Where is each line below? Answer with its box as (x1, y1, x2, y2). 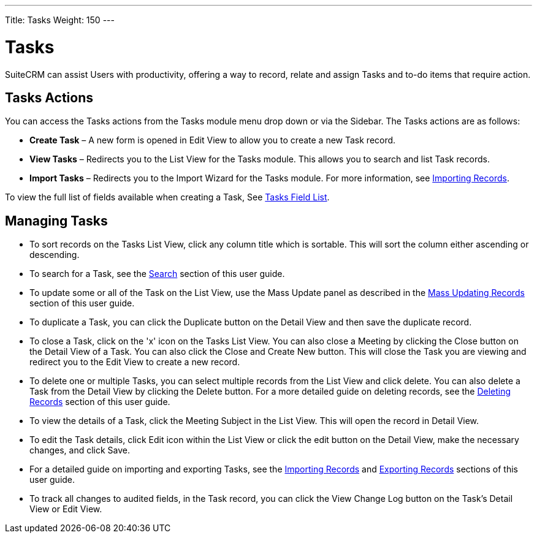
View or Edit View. (29, 504, 102, 515)
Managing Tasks (5, 213, 108, 229)
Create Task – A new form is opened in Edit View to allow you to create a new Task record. (29, 135, 396, 146)
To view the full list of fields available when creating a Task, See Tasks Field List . (5, 192, 330, 203)
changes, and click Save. (29, 445, 130, 456)
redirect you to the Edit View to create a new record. (29, 357, 240, 368)
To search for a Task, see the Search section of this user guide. (29, 268, 285, 279)
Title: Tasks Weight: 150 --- (5, 15, 115, 25)
